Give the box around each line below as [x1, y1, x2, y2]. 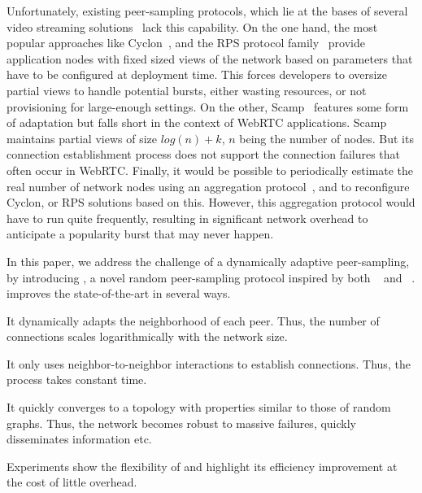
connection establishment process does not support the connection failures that [7, 146, 401, 163]
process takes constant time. [7, 371, 147, 388]
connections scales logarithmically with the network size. [7, 328, 288, 345]
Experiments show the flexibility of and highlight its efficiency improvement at [7, 457, 398, 474]
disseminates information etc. [7, 430, 152, 447]
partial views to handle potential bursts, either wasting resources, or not [7, 81, 367, 98]
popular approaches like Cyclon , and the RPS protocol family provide [7, 34, 365, 51]
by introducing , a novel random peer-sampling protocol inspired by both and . [7, 268, 415, 286]
